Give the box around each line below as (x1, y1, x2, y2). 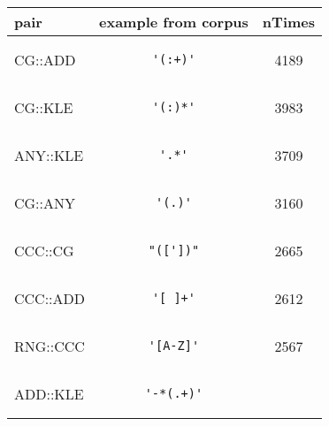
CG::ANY (14, 192, 76, 213)
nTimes (262, 11, 316, 32)
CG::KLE (14, 96, 73, 118)
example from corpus (99, 11, 249, 32)
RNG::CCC (14, 335, 85, 356)
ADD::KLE (14, 383, 84, 404)
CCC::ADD (14, 287, 86, 308)
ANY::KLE (14, 144, 84, 165)
